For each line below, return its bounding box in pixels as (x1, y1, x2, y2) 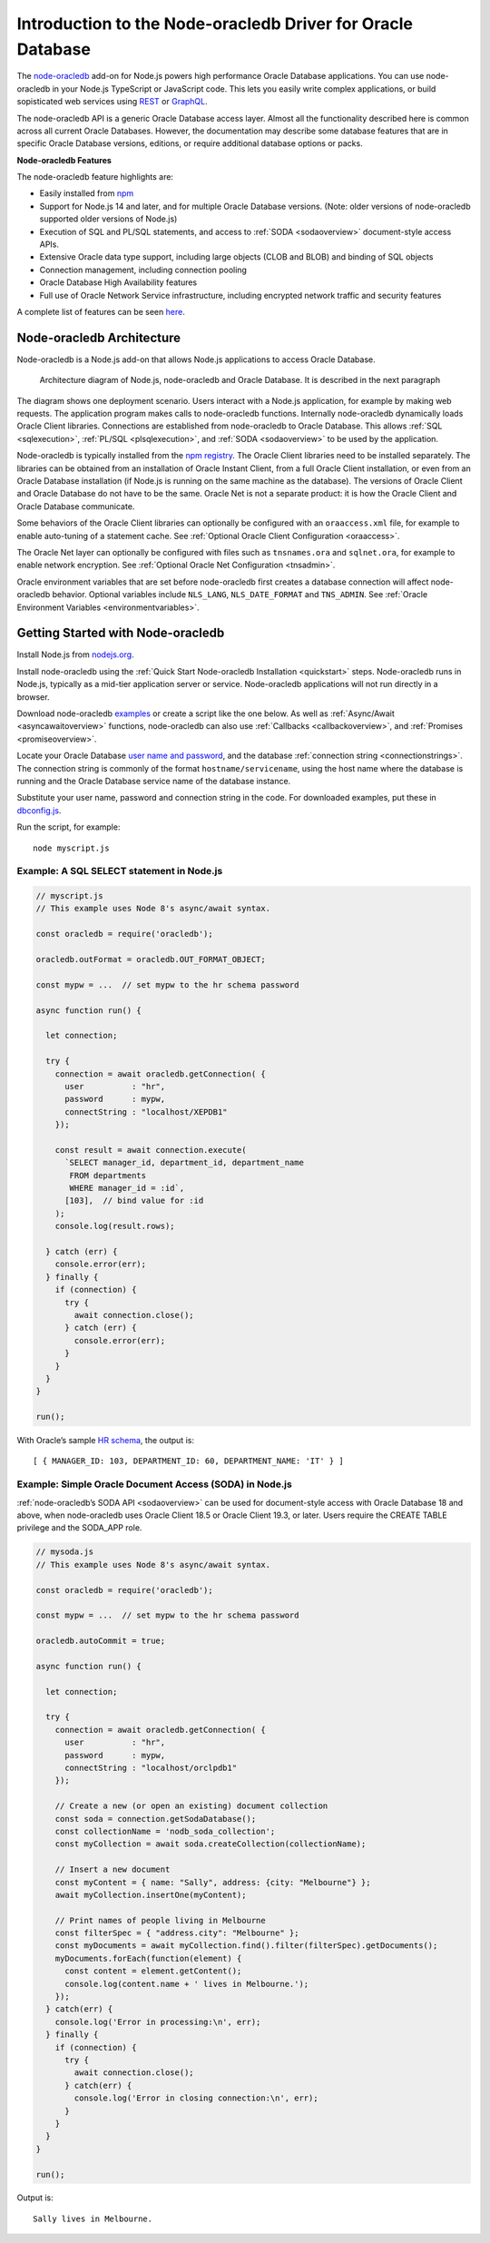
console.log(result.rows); (54, 1221, 176, 1232)
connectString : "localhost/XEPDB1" (64, 1107, 228, 1117)
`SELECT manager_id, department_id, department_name (64, 1157, 304, 1168)
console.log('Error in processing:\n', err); (54, 2016, 261, 2027)
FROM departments (69, 1170, 147, 1180)
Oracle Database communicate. (16, 500, 135, 512)
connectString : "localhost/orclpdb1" (64, 1763, 238, 1773)
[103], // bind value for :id (64, 1195, 204, 1206)
